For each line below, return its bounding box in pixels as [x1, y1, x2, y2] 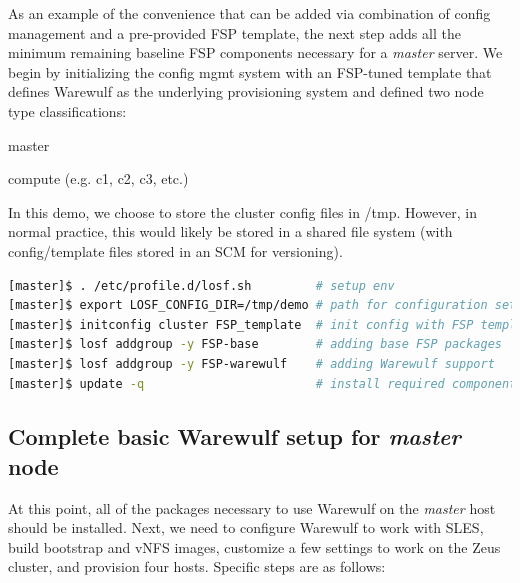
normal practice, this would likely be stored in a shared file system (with [8, 221, 453, 242]
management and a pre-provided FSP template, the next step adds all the [8, 22, 461, 43]
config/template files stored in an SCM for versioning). [8, 240, 343, 261]
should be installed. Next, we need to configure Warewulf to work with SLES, [8, 517, 484, 538]
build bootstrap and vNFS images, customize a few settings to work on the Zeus [8, 536, 501, 557]
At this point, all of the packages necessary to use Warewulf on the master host [8, 497, 496, 518]
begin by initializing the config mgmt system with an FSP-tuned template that [8, 61, 492, 82]
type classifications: [8, 100, 127, 121]
